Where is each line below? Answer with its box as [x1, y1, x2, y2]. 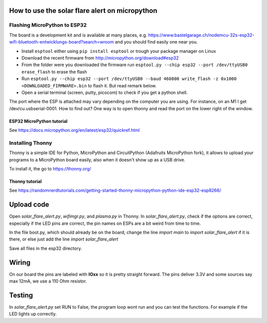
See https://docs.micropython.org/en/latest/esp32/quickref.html [9, 127, 140, 133]
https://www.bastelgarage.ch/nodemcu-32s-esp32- [148, 32, 255, 38]
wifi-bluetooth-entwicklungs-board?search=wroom [9, 39, 114, 45]
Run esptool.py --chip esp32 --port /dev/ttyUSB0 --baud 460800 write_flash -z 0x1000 [21, 76, 237, 81]
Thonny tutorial [9, 178, 42, 184]
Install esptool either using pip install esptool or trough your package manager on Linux [21, 48, 216, 54]
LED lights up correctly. [9, 311, 57, 317]
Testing [9, 291, 33, 299]
